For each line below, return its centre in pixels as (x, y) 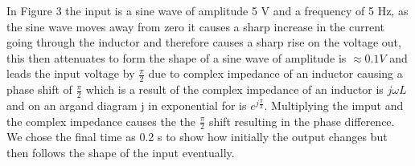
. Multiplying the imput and (334, 105)
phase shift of (39, 89)
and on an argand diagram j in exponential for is (127, 105)
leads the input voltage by (71, 73)
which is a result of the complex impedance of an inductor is (234, 89)
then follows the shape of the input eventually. (121, 153)
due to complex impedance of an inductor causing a (275, 73)
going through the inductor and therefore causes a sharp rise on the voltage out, (204, 42)
